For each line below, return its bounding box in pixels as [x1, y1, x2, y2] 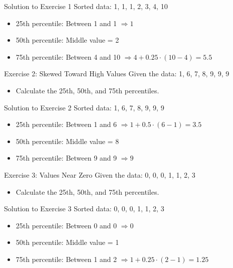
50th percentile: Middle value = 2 [16, 35, 119, 45]
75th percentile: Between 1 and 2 [16, 253, 117, 264]
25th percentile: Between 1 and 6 [16, 119, 117, 129]
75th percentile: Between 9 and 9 [16, 153, 117, 163]
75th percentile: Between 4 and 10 [16, 51, 121, 62]
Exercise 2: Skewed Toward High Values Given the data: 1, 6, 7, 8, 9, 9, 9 [4, 68, 229, 79]
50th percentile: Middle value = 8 [16, 136, 119, 146]
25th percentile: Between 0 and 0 [16, 220, 117, 230]
